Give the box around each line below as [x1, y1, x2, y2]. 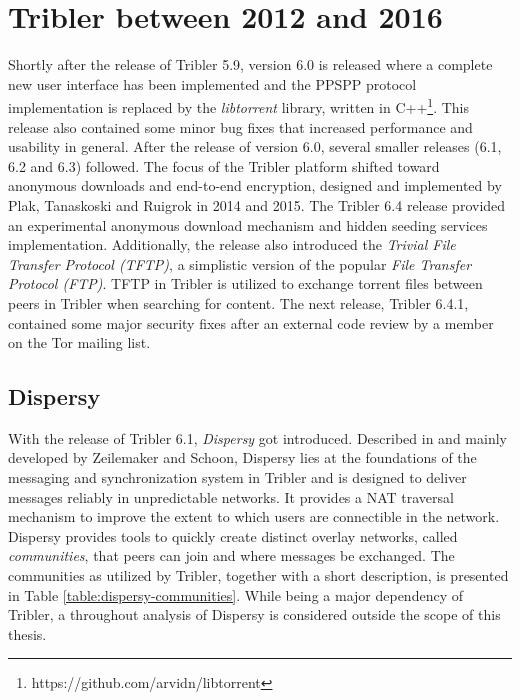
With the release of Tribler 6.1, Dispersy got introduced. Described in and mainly [8, 427, 507, 448]
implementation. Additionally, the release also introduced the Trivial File [8, 234, 456, 255]
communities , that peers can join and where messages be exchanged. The [8, 545, 455, 566]
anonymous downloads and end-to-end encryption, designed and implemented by [8, 175, 502, 196]
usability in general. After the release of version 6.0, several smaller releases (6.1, [8, 136, 502, 157]
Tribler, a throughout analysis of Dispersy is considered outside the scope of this [8, 604, 501, 625]
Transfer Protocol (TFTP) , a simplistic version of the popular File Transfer [8, 253, 472, 274]
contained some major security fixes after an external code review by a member [8, 312, 494, 333]
